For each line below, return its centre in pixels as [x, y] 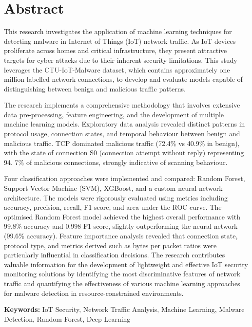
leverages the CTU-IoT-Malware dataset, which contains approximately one [117, 69]
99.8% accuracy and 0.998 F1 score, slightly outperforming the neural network [121, 226]
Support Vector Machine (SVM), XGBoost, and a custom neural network [113, 188]
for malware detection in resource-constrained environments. [94, 293]
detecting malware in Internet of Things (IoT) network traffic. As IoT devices [120, 41]
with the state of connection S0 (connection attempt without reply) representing [124, 153]
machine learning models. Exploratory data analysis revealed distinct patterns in [125, 124]
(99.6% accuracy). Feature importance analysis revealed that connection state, [121, 236]
